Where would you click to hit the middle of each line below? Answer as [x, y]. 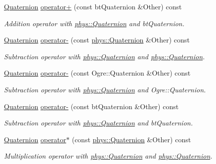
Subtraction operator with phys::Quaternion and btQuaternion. [98, 123]
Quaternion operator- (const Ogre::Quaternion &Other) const [97, 73]
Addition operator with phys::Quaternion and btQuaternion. [94, 23]
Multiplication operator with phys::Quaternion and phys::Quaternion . [108, 156]
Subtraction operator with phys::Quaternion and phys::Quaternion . [105, 56]
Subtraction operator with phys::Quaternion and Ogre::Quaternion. [105, 89]
